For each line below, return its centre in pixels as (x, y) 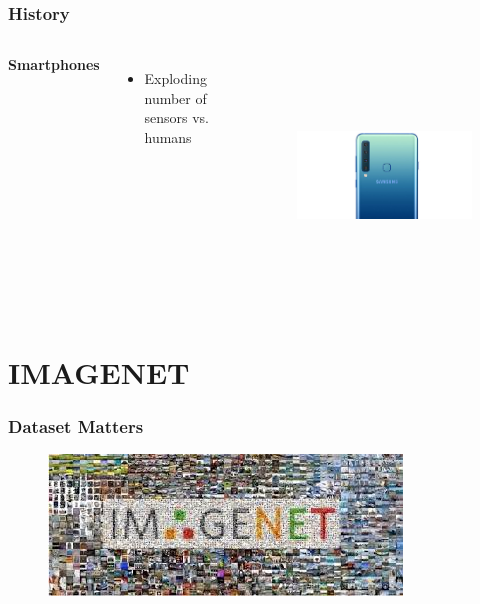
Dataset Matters (76, 426)
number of (175, 97)
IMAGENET (99, 372)
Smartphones (54, 64)
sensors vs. (176, 117)
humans (168, 137)
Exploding (175, 78)
